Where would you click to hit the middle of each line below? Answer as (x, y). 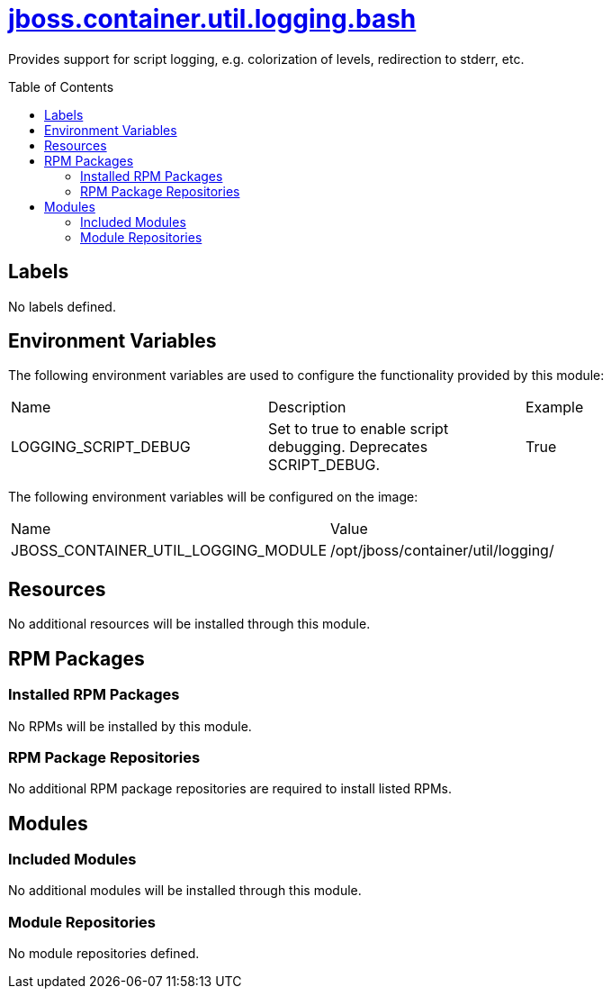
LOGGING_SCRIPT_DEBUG (101, 447)
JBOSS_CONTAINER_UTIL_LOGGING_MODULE (169, 551)
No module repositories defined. (104, 954)
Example (554, 407)
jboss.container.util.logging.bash (212, 19)
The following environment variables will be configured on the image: (213, 497)
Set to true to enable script (358, 429)
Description (307, 407)
